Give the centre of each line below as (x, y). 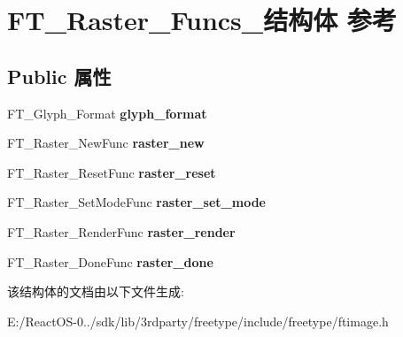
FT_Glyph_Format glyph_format (107, 113)
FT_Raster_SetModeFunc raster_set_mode (136, 202)
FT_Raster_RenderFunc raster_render (121, 231)
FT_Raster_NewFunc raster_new (106, 143)
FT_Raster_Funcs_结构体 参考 (202, 20)
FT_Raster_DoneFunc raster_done (110, 261)
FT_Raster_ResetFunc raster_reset (112, 172)
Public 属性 (59, 76)
